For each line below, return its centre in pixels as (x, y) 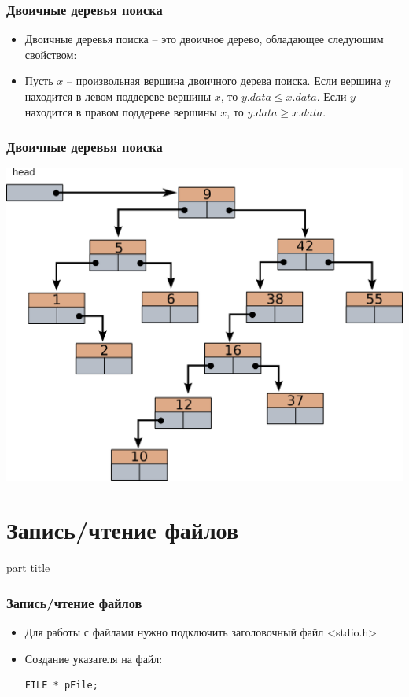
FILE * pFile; (61, 686)
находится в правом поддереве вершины (121, 111)
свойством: (51, 54)
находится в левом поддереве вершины (118, 96)
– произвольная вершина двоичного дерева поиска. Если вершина (224, 81)
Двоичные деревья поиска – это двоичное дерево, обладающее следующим (204, 39)
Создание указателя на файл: (94, 658)
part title (28, 568)
